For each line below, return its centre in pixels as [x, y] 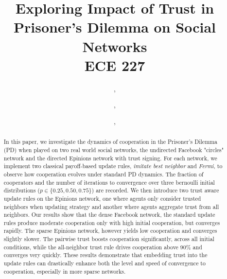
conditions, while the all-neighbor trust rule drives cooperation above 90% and [103, 247]
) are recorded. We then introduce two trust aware [155, 190]
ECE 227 [115, 65]
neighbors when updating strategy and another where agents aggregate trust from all [111, 206]
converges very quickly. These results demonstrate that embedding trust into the [105, 255]
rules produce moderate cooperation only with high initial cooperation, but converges [112, 222]
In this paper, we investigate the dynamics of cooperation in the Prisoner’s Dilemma [110, 142]
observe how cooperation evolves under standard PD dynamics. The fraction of [104, 174]
